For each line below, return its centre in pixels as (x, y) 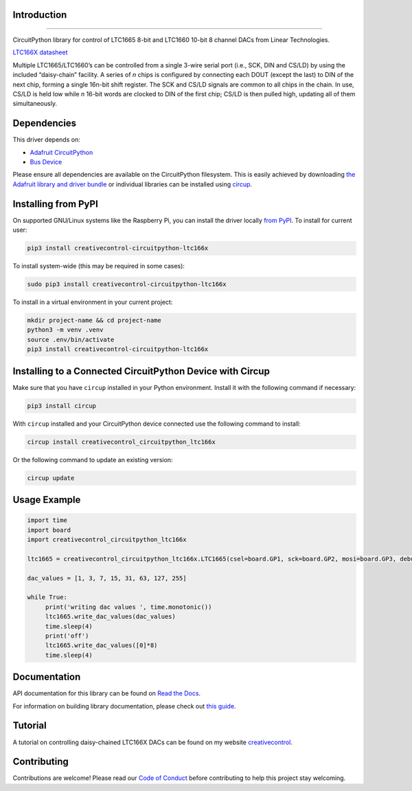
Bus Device (46, 162)
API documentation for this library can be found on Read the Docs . (107, 693)
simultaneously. (35, 104)
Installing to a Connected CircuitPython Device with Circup (141, 371)
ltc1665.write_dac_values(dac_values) (111, 617)
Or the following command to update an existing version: (93, 459)
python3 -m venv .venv (65, 330)
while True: (47, 597)
